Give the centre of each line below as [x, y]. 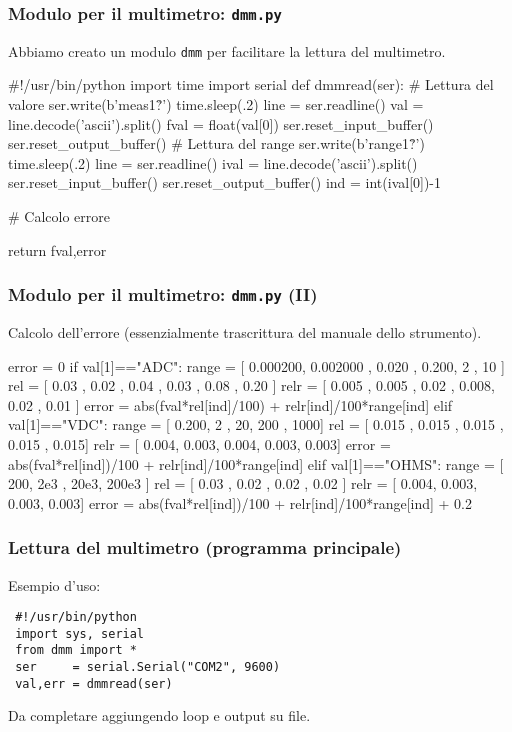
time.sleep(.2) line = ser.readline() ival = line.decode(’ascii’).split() [213, 162]
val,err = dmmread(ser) [94, 683]
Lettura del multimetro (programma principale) [205, 547]
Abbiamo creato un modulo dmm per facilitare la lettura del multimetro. [227, 50]
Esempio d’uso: [54, 584]
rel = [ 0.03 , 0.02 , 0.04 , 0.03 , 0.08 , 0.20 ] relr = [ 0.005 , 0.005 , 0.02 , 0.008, [251, 385]
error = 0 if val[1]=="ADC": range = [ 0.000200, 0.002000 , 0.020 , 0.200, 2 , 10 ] [256, 365]
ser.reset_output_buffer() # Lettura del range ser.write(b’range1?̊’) [216, 143]
